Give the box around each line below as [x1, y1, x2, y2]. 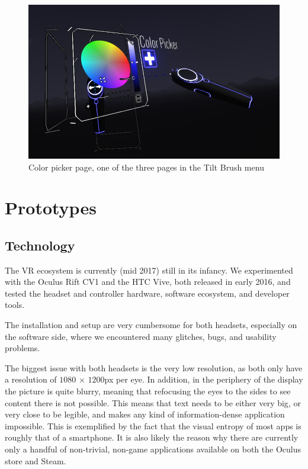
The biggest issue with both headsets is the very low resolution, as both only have [5, 361, 303, 374]
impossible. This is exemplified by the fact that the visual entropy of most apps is [5, 419, 301, 432]
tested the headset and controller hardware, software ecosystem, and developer [5, 287, 290, 299]
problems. [5, 342, 40, 354]
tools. [5, 298, 25, 311]
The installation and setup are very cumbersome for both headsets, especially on [5, 319, 297, 331]
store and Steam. [5, 454, 66, 467]
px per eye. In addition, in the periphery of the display [104, 373, 303, 386]
